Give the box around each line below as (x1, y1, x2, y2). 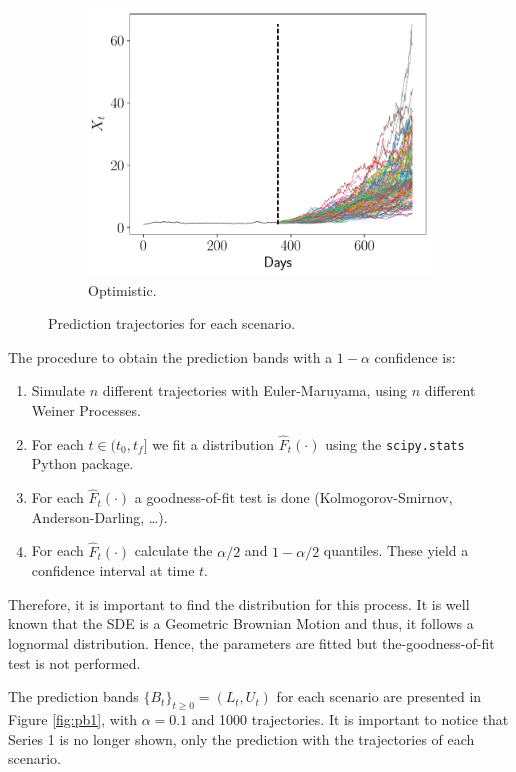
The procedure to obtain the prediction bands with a (8, 346, 333, 367)
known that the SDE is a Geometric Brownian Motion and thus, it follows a (8, 613, 474, 634)
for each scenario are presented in (276, 686, 482, 707)
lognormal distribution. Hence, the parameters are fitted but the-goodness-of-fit (8, 633, 495, 654)
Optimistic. (88, 279, 157, 300)
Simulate (31, 380, 86, 401)
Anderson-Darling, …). (31, 506, 168, 527)
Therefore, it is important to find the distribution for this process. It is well (8, 593, 470, 614)
